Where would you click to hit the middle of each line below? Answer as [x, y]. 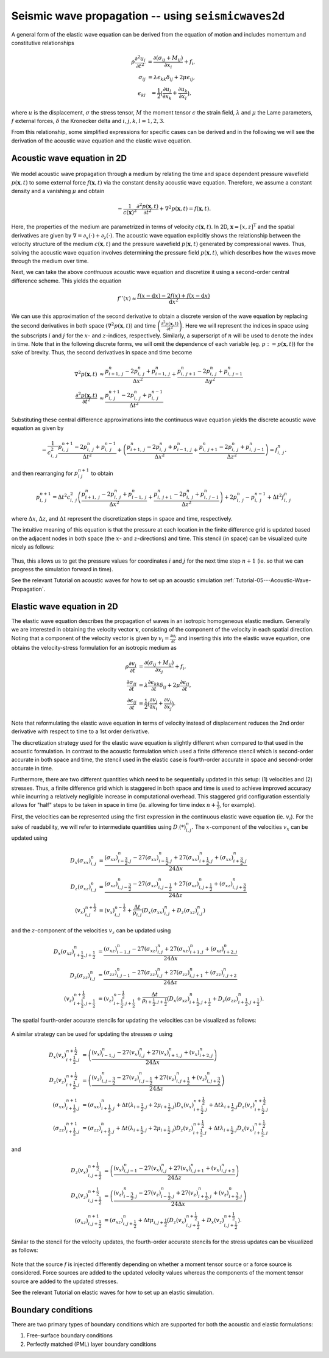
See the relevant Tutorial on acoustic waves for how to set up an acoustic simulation [117, 580]
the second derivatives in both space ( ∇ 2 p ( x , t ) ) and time [83, 325]
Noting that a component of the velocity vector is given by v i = [90, 639]
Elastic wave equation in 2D [65, 606]
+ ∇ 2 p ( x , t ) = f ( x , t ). [185, 208]
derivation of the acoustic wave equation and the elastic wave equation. [101, 141]
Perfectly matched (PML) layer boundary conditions [91, 1344]
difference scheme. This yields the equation [66, 281]
